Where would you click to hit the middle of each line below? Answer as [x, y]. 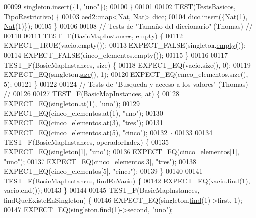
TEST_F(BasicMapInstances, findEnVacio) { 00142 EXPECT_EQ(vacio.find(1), [127, 180]
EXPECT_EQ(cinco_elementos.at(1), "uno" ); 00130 [84, 113]
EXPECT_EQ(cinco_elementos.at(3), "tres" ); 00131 [84, 123]
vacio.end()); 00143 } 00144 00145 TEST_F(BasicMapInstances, [102, 190]
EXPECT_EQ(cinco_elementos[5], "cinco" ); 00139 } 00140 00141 [103, 171]
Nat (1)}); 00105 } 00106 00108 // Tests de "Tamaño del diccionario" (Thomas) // [128, 26]
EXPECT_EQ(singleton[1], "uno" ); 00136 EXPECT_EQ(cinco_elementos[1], [122, 151]
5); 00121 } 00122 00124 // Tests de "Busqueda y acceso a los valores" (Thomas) [126, 84]
